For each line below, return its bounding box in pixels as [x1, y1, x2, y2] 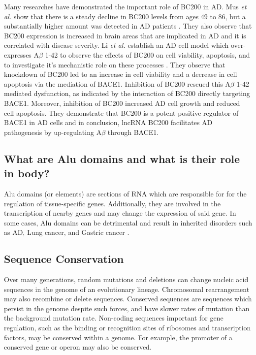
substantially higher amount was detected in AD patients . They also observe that [4, 21, 252, 31]
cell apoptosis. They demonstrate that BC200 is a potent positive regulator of [4, 107, 239, 118]
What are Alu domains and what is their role [4, 151, 240, 166]
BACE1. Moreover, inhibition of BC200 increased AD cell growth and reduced [4, 97, 240, 108]
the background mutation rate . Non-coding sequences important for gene [4, 313, 224, 323]
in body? [4, 165, 50, 181]
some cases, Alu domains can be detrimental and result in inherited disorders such [4, 217, 253, 227]
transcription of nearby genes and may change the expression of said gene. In [4, 208, 236, 218]
